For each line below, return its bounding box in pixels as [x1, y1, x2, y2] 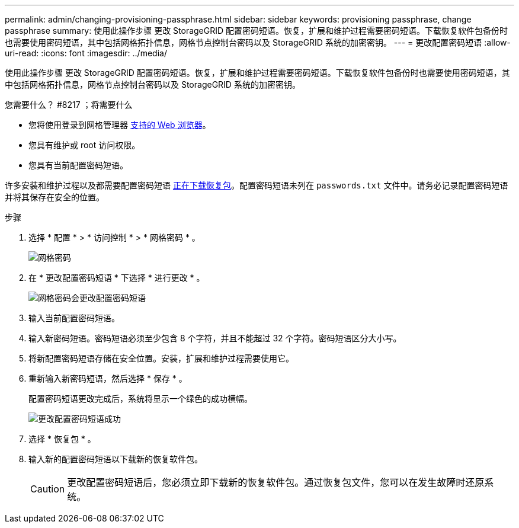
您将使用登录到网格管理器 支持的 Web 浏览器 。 [28, 120, 211, 130]
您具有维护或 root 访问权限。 [28, 140, 140, 150]
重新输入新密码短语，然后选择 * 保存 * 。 [28, 373, 187, 383]
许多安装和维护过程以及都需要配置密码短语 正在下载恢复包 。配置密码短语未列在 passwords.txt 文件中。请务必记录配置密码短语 [5, 180, 508, 190]
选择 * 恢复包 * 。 [28, 434, 96, 444]
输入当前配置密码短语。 [28, 313, 120, 323]
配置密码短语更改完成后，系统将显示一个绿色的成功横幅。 [28, 393, 252, 404]
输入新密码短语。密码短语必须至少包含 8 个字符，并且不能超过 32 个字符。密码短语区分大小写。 [28, 333, 402, 343]
